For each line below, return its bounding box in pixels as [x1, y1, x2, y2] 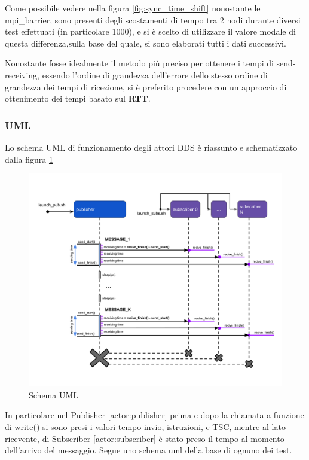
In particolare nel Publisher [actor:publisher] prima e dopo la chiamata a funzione [5, 409, 304, 421]
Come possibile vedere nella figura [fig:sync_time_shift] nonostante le [5, 2, 261, 14]
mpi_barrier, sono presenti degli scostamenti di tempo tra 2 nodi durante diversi [5, 13, 301, 26]
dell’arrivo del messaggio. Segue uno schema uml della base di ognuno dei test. [5, 444, 292, 456]
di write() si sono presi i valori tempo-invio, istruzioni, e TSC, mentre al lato [5, 421, 286, 433]
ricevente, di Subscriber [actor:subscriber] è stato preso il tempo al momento [5, 432, 284, 444]
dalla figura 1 [5, 153, 53, 165]
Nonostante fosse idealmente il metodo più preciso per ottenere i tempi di [5, 57, 274, 69]
